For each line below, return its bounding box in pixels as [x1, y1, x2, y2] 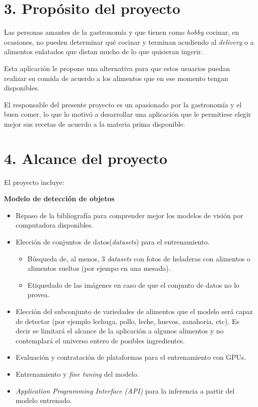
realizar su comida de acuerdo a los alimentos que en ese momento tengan [4, 73, 228, 83]
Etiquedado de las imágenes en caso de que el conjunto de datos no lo [27, 279, 240, 290]
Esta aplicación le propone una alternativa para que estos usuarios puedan [4, 63, 230, 73]
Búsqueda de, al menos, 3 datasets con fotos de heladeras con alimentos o [27, 253, 251, 263]
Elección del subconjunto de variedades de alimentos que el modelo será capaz [15, 306, 253, 316]
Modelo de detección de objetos [4, 193, 115, 204]
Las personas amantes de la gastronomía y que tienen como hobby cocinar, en [4, 27, 239, 37]
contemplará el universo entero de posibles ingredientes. [15, 335, 185, 345]
